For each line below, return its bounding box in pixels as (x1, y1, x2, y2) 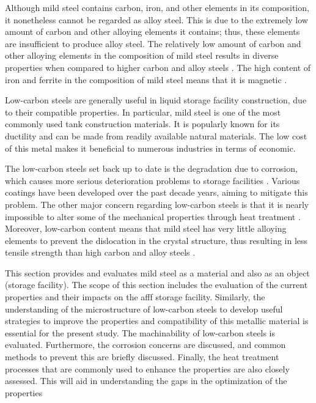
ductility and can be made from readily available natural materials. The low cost (5, 129, 307, 142)
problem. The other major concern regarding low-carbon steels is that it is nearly (5, 198, 309, 210)
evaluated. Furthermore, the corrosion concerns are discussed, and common (5, 338, 286, 351)
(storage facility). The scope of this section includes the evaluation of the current (5, 278, 308, 291)
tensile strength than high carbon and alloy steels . (5, 246, 196, 259)
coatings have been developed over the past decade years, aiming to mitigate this (5, 186, 308, 199)
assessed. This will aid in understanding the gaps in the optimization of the (5, 374, 287, 387)
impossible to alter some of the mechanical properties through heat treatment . (5, 210, 301, 223)
